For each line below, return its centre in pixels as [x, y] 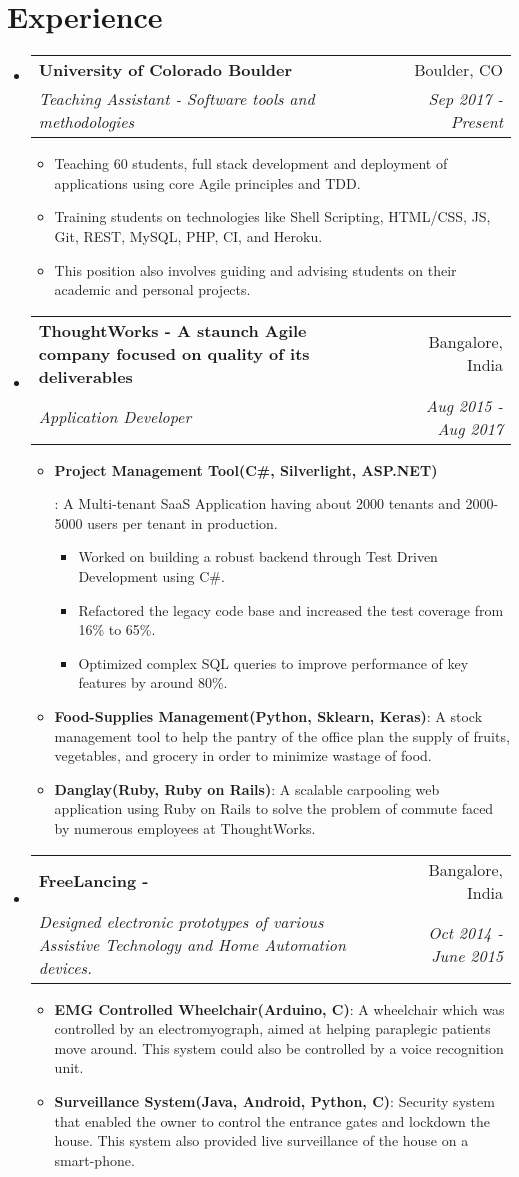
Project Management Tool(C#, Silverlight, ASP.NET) [246, 469]
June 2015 [467, 956]
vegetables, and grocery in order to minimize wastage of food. [243, 755]
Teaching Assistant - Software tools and [176, 99]
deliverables [85, 376]
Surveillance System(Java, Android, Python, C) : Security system [274, 1100]
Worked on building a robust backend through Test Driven [258, 556]
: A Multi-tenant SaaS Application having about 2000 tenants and [257, 503]
